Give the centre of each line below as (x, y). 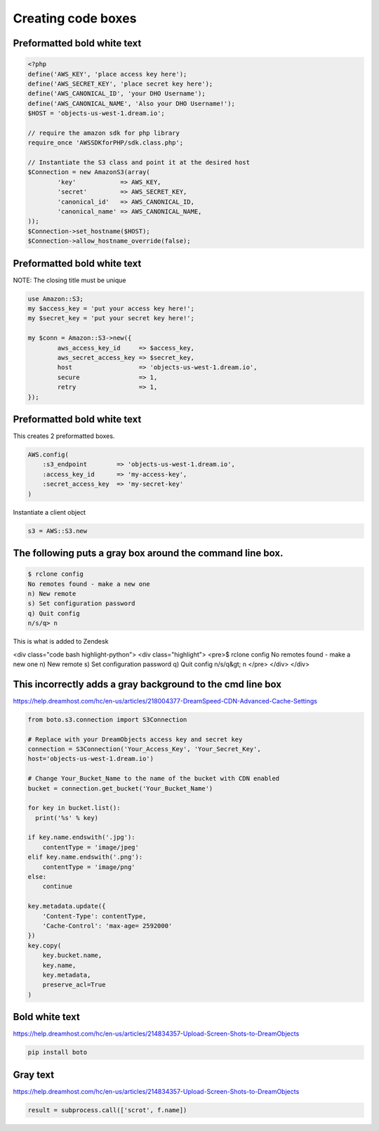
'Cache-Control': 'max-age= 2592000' (107, 926)
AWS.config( (48, 455)
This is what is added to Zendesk (61, 642)
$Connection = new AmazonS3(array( (89, 172)
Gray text (34, 1074)
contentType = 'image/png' (89, 867)
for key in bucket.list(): (74, 808)
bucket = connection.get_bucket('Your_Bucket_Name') (120, 788)
